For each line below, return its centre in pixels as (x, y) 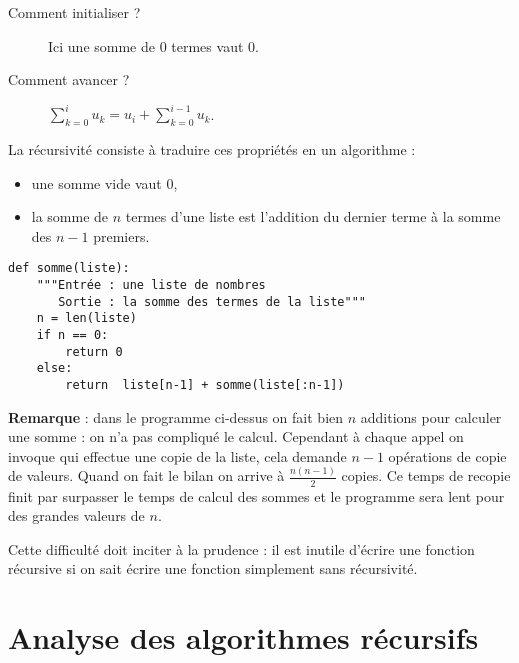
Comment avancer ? (69, 79)
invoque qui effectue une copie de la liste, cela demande (177, 455)
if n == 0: (72, 335)
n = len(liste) (86, 318)
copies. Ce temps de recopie (426, 475)
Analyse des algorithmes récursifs (243, 637)
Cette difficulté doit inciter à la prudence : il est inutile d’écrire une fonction (241, 548)
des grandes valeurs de (76, 515)
